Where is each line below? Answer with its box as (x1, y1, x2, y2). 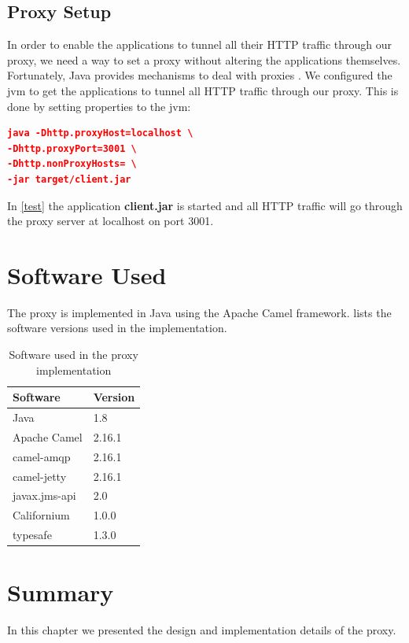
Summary (7, 576, 114, 608)
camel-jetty (13, 467, 67, 484)
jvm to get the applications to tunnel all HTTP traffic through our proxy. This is (7, 82, 399, 98)
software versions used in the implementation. (7, 320, 227, 336)
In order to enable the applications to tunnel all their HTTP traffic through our (7, 36, 392, 53)
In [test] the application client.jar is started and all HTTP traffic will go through (7, 197, 403, 213)
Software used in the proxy (9, 346, 138, 363)
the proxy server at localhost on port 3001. (7, 212, 214, 229)
